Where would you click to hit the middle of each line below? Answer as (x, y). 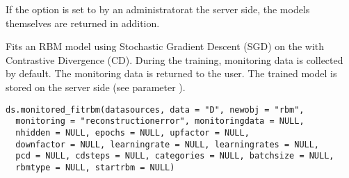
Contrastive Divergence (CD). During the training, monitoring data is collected (174, 59)
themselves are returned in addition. (83, 23)
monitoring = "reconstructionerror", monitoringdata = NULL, (160, 121)
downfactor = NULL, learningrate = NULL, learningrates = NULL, (168, 144)
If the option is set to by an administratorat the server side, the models (158, 9)
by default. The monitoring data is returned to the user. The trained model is (171, 73)
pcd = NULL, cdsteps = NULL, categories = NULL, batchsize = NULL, (175, 156)
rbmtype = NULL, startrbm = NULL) (95, 167)
